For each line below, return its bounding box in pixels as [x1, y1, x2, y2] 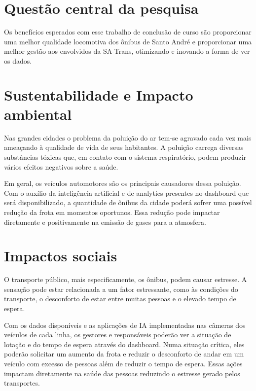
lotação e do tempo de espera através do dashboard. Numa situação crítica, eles [4, 339, 245, 349]
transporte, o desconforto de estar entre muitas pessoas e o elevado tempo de [4, 293, 236, 304]
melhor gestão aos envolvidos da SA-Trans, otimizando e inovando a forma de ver [4, 46, 250, 56]
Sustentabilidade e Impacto [4, 84, 193, 105]
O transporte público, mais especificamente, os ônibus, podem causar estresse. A [4, 274, 247, 284]
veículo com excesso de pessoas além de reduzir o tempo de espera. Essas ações [4, 358, 243, 369]
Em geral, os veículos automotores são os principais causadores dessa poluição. [4, 178, 241, 188]
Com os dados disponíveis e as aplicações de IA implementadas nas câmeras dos [4, 320, 246, 330]
